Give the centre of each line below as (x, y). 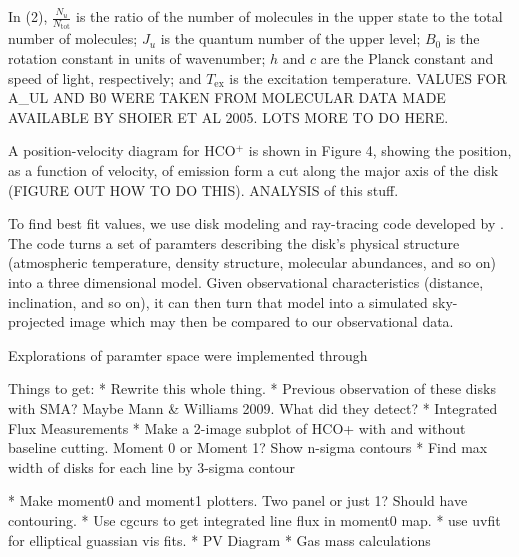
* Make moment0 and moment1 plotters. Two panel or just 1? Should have (238, 500)
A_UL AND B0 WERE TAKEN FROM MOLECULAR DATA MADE (227, 97)
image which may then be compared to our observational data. (261, 321)
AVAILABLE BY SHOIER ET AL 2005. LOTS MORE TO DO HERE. (228, 116)
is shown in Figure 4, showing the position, (380, 150)
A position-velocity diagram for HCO (122, 150)
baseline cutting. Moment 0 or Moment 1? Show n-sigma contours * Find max (248, 447)
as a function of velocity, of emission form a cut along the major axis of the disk (253, 170)
